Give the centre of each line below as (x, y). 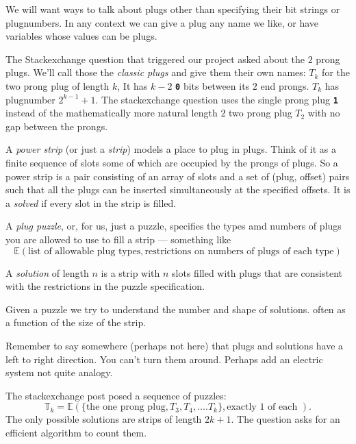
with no (324, 113)
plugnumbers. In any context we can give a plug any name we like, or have (162, 22)
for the (336, 72)
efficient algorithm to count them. (76, 432)
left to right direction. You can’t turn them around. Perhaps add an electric (164, 359)
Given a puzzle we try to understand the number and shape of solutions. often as (176, 309)
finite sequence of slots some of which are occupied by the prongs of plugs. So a (172, 163)
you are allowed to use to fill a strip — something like (118, 239)
